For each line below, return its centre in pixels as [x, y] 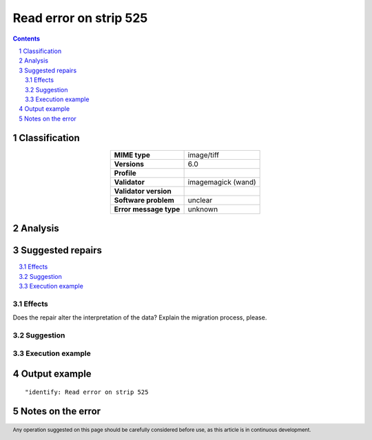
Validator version [143, 191]
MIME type [132, 155]
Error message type [147, 209]
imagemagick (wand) [222, 182]
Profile [125, 173]
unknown [203, 209]
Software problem [144, 200]
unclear [200, 200]
